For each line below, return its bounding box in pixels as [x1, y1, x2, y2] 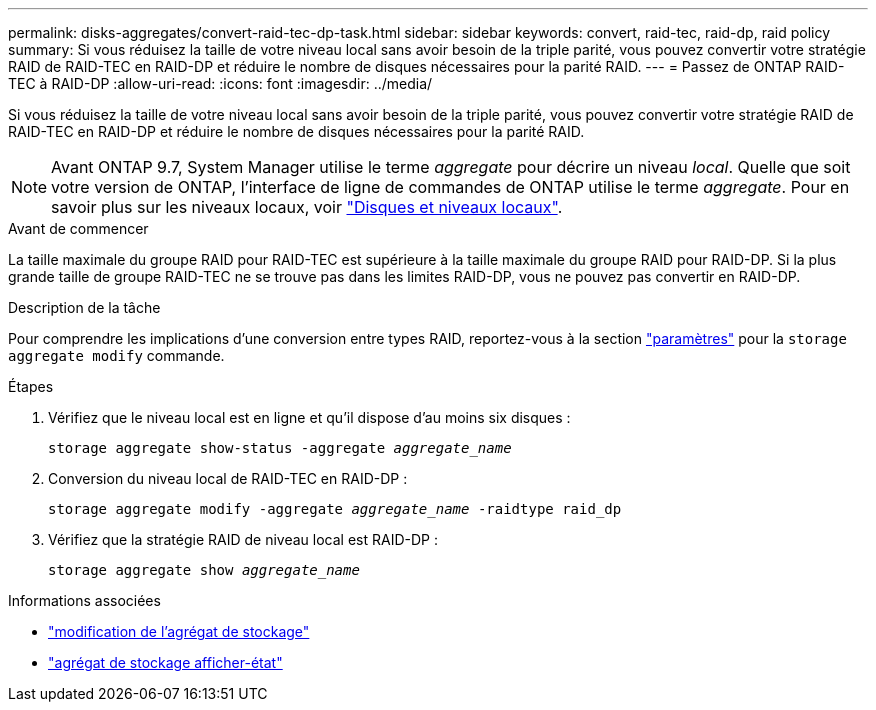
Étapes [8, 378, 54, 395]
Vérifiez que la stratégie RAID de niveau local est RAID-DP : [48, 531, 438, 548]
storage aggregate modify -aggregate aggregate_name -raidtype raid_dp [48, 501, 622, 517]
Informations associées [8, 592, 161, 609]
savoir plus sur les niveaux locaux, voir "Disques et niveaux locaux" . [51, 197, 563, 217]
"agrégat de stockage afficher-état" [48, 654, 283, 671]
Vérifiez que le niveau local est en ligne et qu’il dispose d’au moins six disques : [48, 409, 571, 426]
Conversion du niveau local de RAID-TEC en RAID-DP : [48, 470, 408, 487]
